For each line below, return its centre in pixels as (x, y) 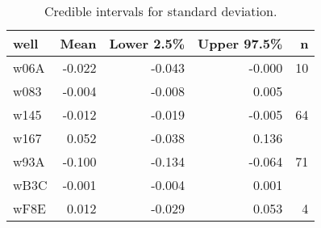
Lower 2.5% (147, 43)
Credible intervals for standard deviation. (160, 11)
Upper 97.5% (240, 43)
